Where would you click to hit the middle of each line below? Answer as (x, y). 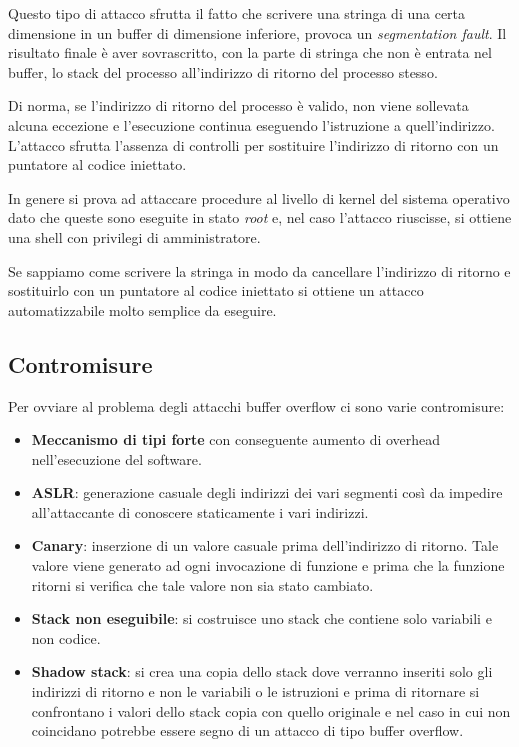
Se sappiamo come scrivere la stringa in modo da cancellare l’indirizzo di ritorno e (259, 270)
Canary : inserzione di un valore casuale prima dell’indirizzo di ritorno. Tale (265, 545)
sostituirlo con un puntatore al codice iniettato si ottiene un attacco (216, 290)
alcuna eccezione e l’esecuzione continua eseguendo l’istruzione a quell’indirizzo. (251, 124)
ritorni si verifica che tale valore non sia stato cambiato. (202, 584)
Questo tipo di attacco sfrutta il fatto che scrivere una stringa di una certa (237, 13)
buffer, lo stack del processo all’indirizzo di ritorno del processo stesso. (223, 71)
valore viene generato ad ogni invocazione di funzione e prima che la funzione (268, 565)
